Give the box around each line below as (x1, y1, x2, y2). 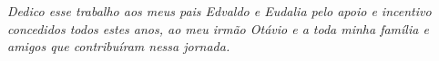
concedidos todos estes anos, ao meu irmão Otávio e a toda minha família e (7, 19, 429, 38)
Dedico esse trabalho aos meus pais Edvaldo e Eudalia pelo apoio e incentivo (7, 2, 432, 20)
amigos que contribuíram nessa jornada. (7, 37, 230, 56)
